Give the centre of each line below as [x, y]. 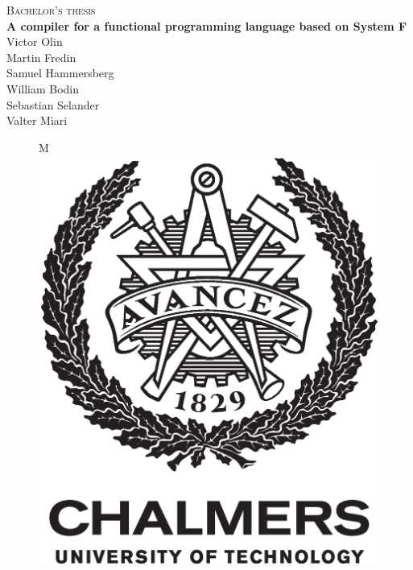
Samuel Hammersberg [60, 73]
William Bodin [43, 88]
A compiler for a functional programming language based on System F [207, 25]
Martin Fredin [41, 57]
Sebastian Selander [53, 104]
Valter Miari [37, 120]
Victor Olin [35, 41]
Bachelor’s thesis [51, 10]
